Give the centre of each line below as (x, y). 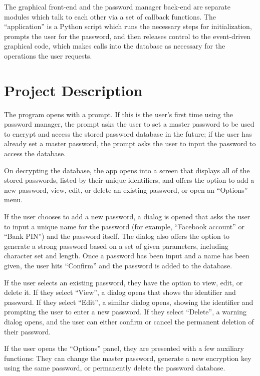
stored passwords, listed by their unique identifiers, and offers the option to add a (129, 180)
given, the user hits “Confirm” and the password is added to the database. (118, 265)
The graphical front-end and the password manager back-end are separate (117, 7)
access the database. (35, 153)
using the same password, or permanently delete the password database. (115, 368)
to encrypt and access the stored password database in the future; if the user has (128, 133)
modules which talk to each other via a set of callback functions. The (110, 16)
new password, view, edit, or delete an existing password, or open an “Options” (126, 190)
